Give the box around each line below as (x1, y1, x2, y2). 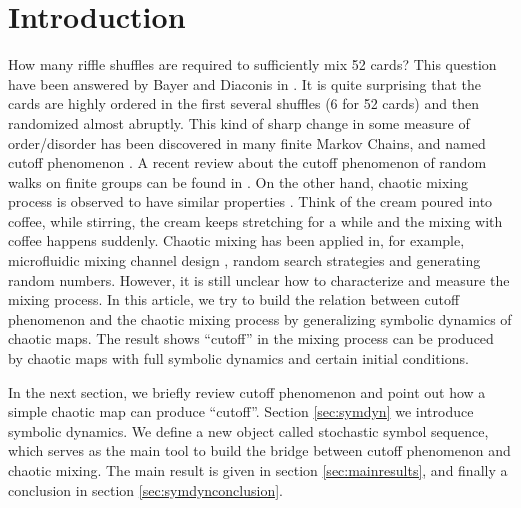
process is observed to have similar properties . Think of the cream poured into (8, 191, 493, 212)
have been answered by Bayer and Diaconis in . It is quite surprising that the (8, 73, 482, 94)
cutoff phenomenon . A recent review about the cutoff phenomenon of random (8, 152, 487, 173)
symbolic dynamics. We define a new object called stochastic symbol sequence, (8, 420, 489, 441)
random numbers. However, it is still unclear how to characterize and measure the (8, 269, 510, 290)
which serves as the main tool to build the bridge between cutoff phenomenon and (8, 440, 511, 461)
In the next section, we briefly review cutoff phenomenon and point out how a (8, 381, 486, 402)
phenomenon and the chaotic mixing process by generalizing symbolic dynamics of (8, 308, 512, 329)
